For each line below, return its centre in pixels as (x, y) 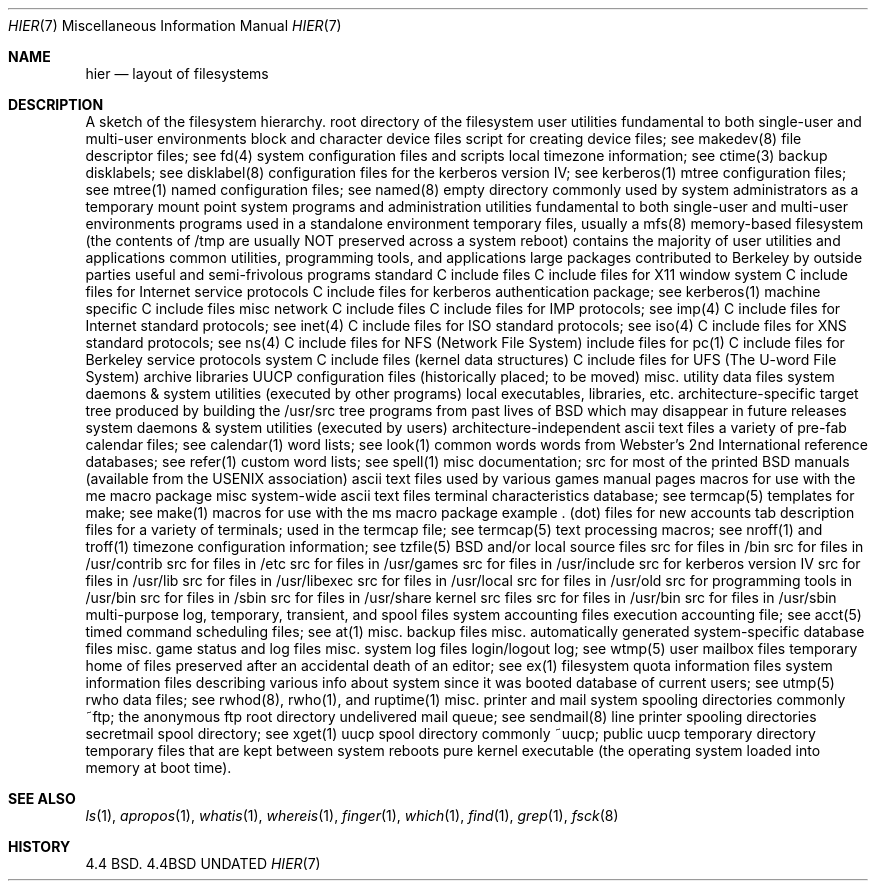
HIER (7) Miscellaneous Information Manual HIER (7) (175, 25)
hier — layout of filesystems (177, 73)
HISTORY (39, 846)
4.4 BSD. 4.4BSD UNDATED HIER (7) (203, 863)
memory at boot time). (158, 767)
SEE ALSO (42, 798)
